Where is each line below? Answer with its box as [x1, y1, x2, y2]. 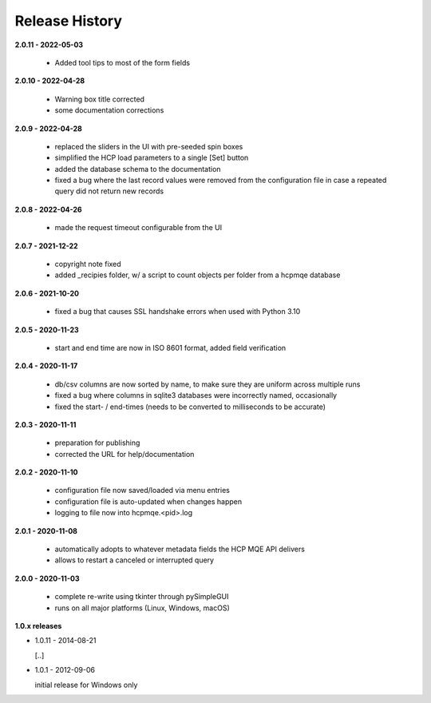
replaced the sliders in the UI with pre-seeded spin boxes [54, 141, 243, 151]
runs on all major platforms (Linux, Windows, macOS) [54, 603, 231, 613]
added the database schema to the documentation [54, 164, 221, 173]
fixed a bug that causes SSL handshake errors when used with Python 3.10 [54, 307, 301, 316]
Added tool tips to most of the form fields [54, 58, 191, 67]
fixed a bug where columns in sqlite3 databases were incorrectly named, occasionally [54, 391, 338, 400]
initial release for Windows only [34, 680, 138, 689]
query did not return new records [54, 186, 164, 196]
